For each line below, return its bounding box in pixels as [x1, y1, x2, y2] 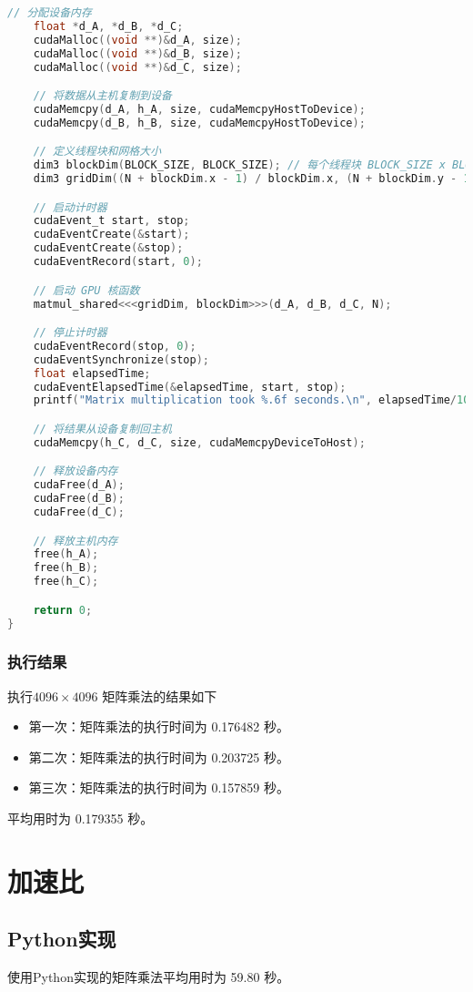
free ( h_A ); [33, 547, 99, 561]
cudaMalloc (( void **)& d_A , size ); [33, 33, 242, 46]
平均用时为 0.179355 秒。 [7, 809, 154, 827]
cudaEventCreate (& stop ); [33, 241, 184, 255]
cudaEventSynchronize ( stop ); [33, 353, 209, 366]
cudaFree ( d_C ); [33, 505, 125, 518]
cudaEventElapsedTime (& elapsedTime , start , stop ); [33, 380, 347, 394]
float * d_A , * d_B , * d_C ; [33, 19, 184, 33]
